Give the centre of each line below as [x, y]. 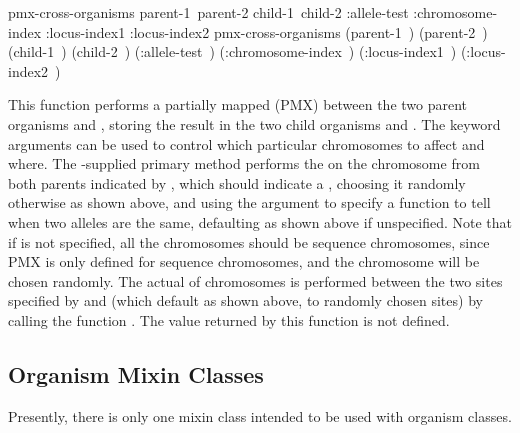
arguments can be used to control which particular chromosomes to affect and [246, 143]
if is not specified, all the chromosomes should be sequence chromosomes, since [249, 241]
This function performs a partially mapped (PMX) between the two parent [238, 104]
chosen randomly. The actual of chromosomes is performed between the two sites [255, 280]
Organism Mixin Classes [136, 373]
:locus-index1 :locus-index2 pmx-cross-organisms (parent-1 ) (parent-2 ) [266, 31]
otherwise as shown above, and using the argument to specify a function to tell [249, 202]
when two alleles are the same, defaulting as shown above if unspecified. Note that [260, 221]
